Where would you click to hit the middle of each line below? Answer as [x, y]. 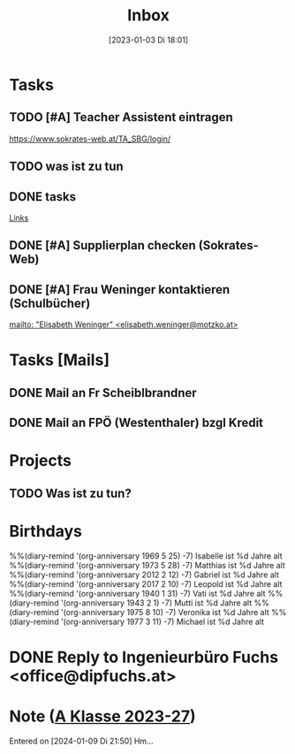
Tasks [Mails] [60, 360]
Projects [41, 461]
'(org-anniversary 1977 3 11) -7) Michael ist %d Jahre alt [163, 621]
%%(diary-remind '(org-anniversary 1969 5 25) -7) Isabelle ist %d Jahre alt [146, 556]
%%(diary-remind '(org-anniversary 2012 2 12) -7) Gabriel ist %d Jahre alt [144, 575]
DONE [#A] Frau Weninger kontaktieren [120, 289]
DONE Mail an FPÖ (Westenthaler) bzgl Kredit [136, 423]
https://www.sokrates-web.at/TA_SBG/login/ [90, 139]
